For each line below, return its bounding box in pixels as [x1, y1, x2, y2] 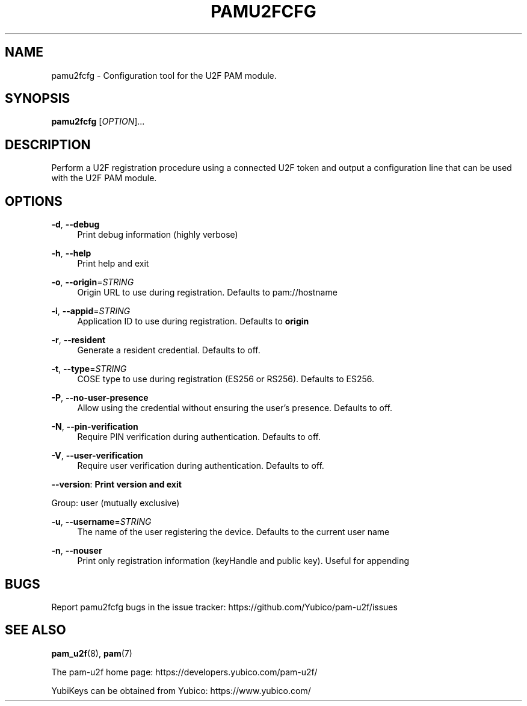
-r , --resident [51, 335, 106, 345]
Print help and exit [77, 258, 149, 269]
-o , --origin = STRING [51, 277, 134, 288]
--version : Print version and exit [51, 479, 182, 490]
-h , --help [51, 248, 91, 259]
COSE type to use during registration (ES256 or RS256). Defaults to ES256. [77, 374, 375, 385]
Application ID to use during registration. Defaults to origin [77, 316, 309, 327]
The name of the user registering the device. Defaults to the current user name [77, 527, 390, 537]
